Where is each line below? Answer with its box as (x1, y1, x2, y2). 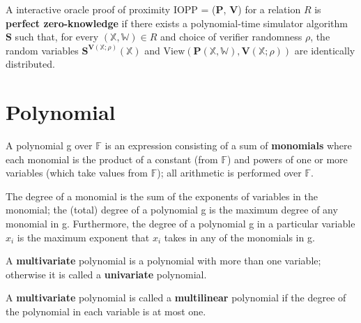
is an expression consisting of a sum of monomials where (105, 138, 352, 153)
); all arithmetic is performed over (157, 165, 302, 180)
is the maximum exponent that (17, 230, 150, 244)
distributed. (6, 57, 55, 71)
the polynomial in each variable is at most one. (6, 304, 206, 319)
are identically (294, 43, 355, 57)
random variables (6, 43, 79, 57)
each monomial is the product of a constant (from (6, 151, 218, 166)
